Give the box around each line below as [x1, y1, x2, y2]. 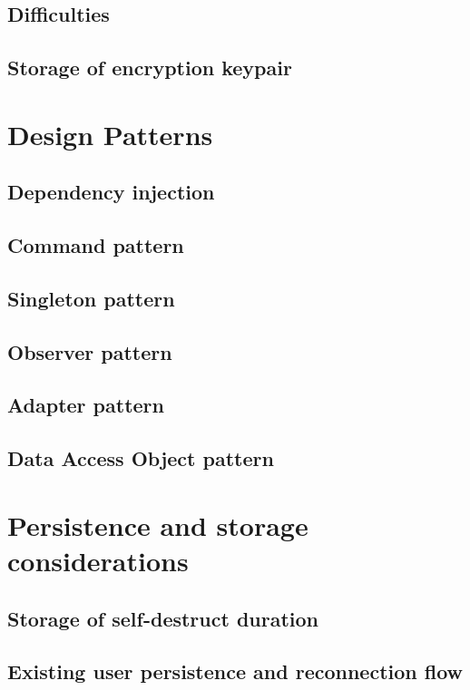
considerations [7, 542, 189, 578]
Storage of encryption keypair [7, 53, 292, 82]
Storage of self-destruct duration [7, 604, 319, 632]
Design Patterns [7, 115, 213, 152]
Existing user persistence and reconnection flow [7, 657, 464, 685]
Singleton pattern [7, 284, 175, 312]
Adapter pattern [7, 391, 164, 419]
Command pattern [7, 231, 184, 259]
